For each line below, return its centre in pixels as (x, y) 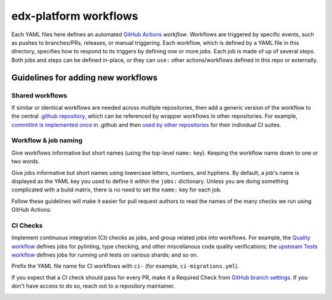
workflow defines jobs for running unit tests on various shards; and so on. (105, 255)
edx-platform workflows (75, 16)
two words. (26, 161)
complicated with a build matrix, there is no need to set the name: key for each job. (117, 190)
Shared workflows (39, 95)
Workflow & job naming (47, 140)
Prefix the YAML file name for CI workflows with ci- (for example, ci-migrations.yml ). (125, 266)
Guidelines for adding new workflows (85, 78)
